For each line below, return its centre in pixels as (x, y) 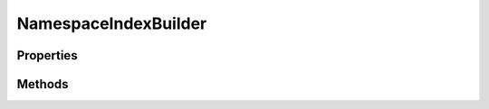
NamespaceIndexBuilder (112, 23)
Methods (43, 84)
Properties (47, 55)
